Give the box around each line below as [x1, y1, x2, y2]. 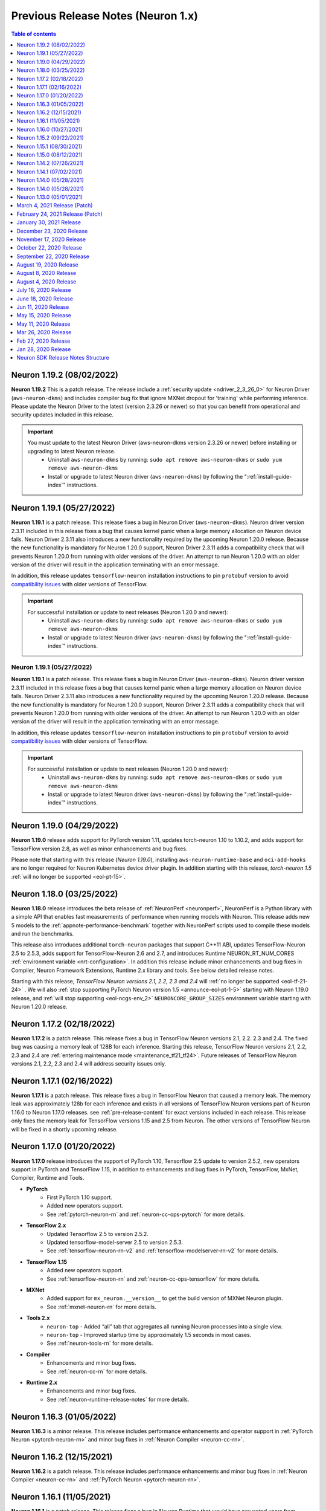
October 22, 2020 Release [16, 244, 83, 251]
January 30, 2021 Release [16, 219, 81, 226]
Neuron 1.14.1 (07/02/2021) [16, 168, 83, 175]
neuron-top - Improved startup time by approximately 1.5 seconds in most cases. [46, 1331, 252, 1338]
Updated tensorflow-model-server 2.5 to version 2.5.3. [46, 1239, 184, 1246]
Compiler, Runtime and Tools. [11, 1174, 85, 1182]
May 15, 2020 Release [16, 312, 72, 319]
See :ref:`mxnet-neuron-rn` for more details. [46, 1303, 156, 1310]
